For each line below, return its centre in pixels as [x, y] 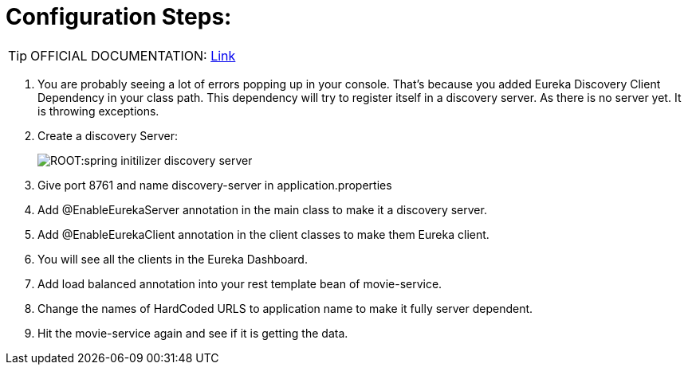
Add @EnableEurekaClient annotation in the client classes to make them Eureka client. [263, 234]
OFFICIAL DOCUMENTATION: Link [133, 55]
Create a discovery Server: [108, 135]
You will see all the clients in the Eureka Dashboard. [173, 259]
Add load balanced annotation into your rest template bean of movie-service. [240, 283]
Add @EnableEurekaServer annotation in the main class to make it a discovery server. [262, 209]
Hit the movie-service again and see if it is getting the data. [193, 333]
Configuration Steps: [119, 17]
